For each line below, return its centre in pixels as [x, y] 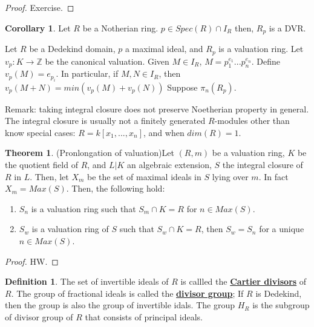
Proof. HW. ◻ [32, 261]
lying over [230, 176]
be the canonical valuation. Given [107, 61]
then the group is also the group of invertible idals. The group [120, 305]
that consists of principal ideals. [144, 317]
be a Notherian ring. [120, 28]
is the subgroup [281, 305]
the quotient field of [41, 165]
